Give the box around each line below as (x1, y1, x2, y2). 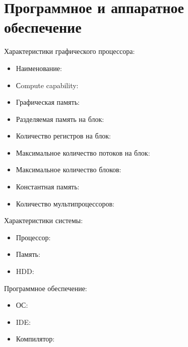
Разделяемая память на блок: (16, 113, 104, 124)
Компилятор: (16, 333, 55, 344)
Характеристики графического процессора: (4, 46, 135, 56)
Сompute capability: (16, 80, 79, 90)
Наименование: (16, 62, 62, 73)
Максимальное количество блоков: (16, 164, 121, 175)
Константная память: (16, 181, 80, 192)
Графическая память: (16, 97, 80, 107)
